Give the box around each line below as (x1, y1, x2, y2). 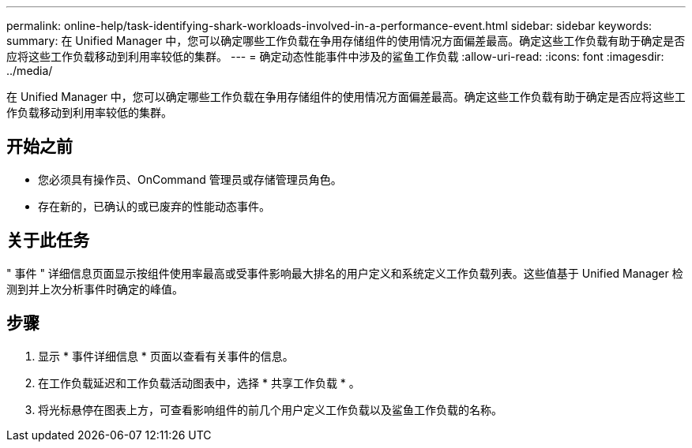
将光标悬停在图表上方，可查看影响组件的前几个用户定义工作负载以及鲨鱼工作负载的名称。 (38, 402, 502, 416)
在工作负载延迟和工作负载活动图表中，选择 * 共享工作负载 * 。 (38, 375, 360, 390)
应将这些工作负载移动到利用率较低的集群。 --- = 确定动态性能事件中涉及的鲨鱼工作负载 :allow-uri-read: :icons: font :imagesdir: (6, 50, 664, 63)
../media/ (6, 64, 53, 77)
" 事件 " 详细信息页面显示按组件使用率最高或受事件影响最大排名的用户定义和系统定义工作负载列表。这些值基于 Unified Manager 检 (6, 266, 683, 280)
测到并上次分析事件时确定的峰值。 (6, 282, 183, 296)
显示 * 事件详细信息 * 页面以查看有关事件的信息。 (38, 349, 294, 363)
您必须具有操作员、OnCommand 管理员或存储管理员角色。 (38, 172, 342, 186)
